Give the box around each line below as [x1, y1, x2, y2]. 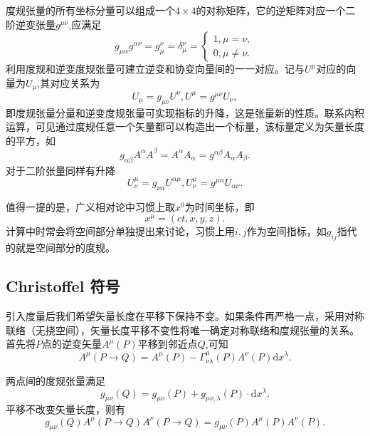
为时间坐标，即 [184, 199, 255, 214]
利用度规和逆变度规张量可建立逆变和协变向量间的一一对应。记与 [6, 61, 305, 76]
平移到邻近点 [137, 336, 198, 351]
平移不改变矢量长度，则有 [6, 402, 125, 417]
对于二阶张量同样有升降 [6, 162, 115, 177]
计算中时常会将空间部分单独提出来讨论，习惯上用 [6, 224, 235, 239]
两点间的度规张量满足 [6, 373, 105, 388]
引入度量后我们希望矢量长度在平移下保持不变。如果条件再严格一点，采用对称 [6, 308, 364, 323]
